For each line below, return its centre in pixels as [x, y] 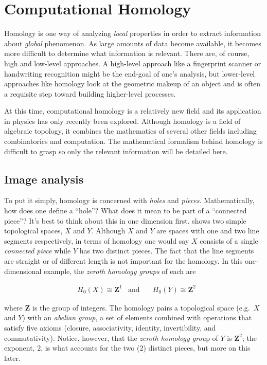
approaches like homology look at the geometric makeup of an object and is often [132, 84]
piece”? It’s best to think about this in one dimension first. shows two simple [125, 220]
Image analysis [44, 179]
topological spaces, [33, 231]
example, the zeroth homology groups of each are [120, 271]
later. [12, 358]
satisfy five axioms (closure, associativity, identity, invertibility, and [110, 327]
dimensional [23, 271]
